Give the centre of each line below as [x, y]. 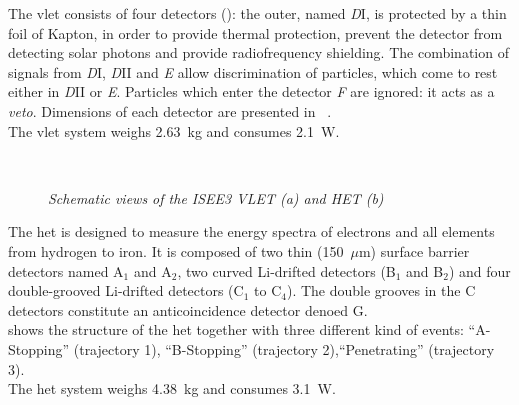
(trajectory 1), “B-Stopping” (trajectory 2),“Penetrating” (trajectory [284, 348]
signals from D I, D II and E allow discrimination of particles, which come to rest [253, 71]
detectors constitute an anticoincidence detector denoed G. [188, 309]
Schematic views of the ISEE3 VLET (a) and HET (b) [216, 197]
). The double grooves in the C [381, 290]
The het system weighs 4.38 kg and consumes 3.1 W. [172, 388]
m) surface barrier [414, 250]
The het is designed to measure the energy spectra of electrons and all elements [251, 231]
